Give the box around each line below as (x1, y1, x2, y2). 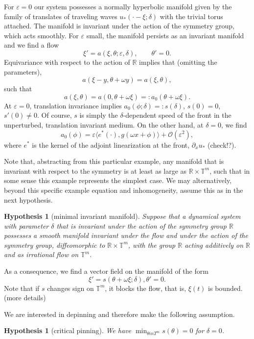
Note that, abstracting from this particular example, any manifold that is (4, 156, 224, 166)
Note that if (4, 283, 40, 293)
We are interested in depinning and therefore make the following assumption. (4, 309, 235, 319)
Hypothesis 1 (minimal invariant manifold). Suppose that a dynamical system (4, 211, 241, 221)
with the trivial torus (160, 11, 223, 21)
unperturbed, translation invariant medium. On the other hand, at (4, 119, 204, 130)
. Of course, (37, 110, 72, 120)
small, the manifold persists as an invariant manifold (86, 30, 244, 40)
